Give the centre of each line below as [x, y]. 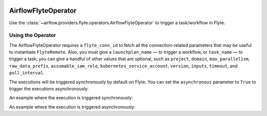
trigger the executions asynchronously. [49, 89]
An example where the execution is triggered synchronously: [71, 98]
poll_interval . [27, 73]
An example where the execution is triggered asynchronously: [72, 107]
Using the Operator [33, 36]
